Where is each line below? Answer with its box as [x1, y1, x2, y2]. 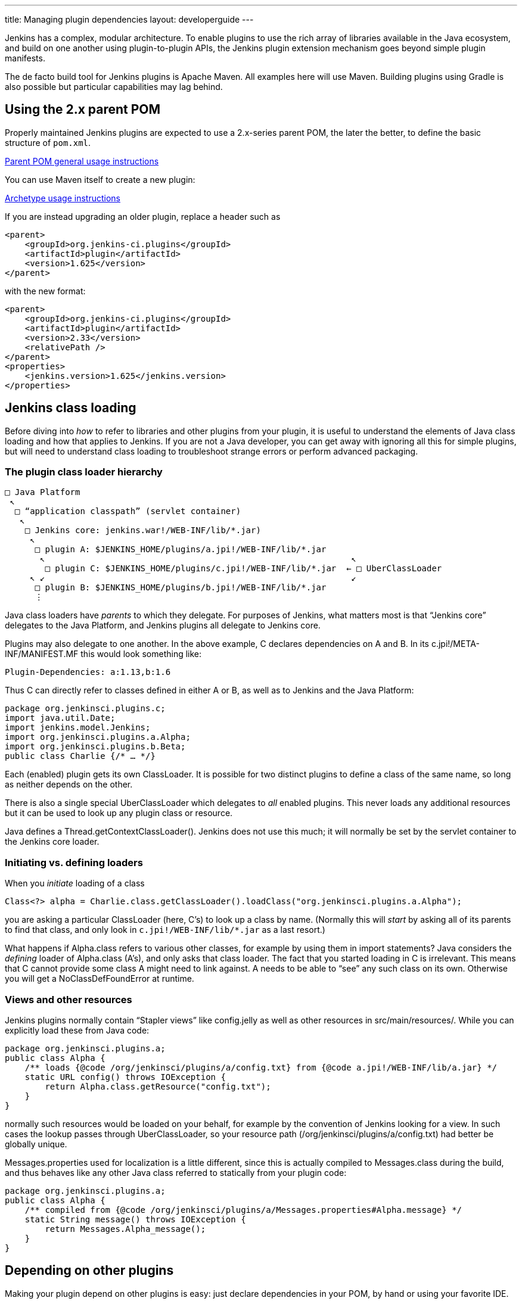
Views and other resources [5, 993, 132, 1006]
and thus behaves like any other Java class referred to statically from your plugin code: [5, 1167, 347, 1178]
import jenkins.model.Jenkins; [5, 723, 151, 733]
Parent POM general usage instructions [5, 155, 159, 166]
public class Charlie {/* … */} [5, 751, 156, 761]
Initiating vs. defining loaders [5, 856, 143, 869]
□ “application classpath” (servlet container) [14, 506, 241, 516]
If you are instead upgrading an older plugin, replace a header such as [5, 211, 281, 222]
